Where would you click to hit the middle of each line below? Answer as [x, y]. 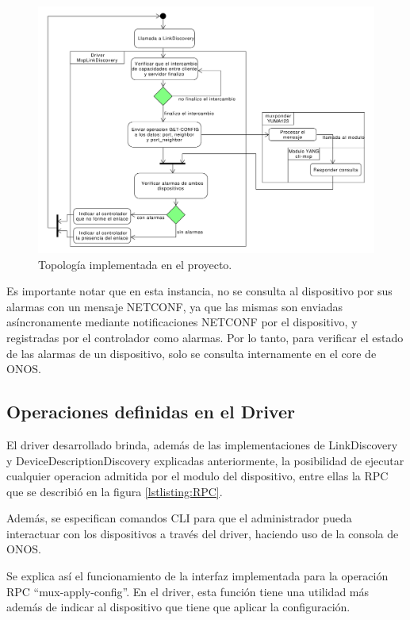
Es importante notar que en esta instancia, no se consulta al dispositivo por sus [199, 291]
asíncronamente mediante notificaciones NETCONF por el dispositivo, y [182, 322]
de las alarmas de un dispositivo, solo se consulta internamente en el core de [192, 353]
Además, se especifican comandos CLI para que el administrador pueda [179, 518]
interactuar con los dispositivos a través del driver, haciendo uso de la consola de [203, 533]
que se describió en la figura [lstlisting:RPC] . [115, 491]
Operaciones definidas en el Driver [151, 412]
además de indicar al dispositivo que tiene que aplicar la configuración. [178, 607]
